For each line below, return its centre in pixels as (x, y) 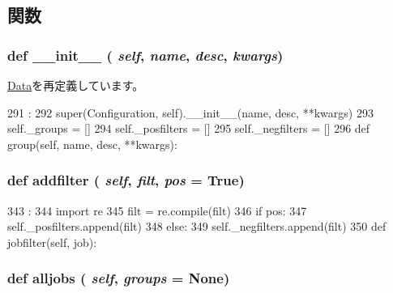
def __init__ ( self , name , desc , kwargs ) (145, 55)
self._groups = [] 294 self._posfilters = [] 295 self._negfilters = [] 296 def (189, 128)
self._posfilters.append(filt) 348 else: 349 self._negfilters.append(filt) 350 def (197, 226)
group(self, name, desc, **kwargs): (92, 144)
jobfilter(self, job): (52, 242)
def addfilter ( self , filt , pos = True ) (126, 180)
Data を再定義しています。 (76, 85)
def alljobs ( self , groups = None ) (119, 278)
